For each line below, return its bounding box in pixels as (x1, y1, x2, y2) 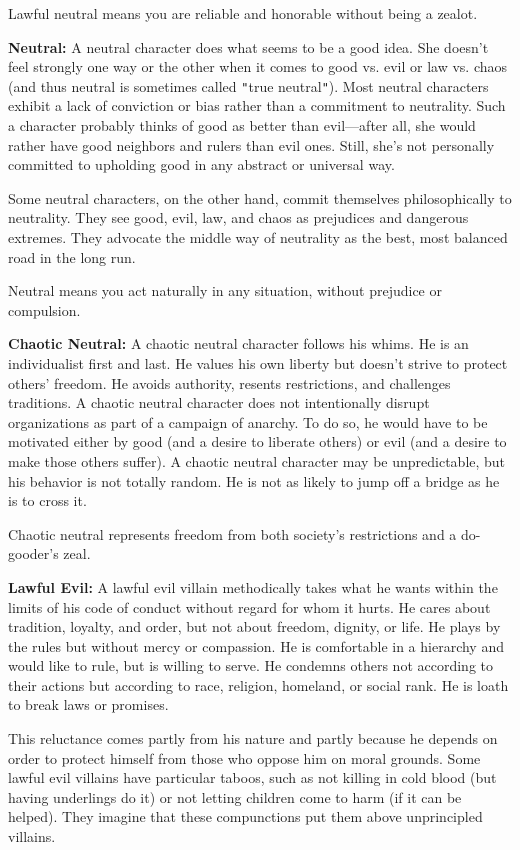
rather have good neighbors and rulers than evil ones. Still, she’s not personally (8, 134, 495, 155)
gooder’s (8, 543, 59, 564)
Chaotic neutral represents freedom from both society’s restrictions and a (8, 523, 457, 544)
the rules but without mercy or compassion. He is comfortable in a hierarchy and (8, 635, 504, 656)
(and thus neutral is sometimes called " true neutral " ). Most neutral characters (8, 75, 489, 96)
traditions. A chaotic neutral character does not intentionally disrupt (8, 392, 430, 413)
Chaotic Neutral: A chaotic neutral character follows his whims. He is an (8, 333, 469, 354)
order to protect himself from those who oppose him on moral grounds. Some (8, 747, 481, 768)
